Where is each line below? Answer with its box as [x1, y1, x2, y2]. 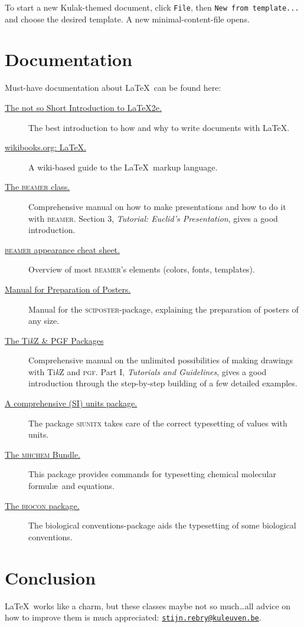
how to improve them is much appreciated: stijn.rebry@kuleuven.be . [5, 611, 261, 623]
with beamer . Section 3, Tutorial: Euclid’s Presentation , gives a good [28, 212, 278, 224]
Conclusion [5, 565, 96, 589]
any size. [28, 314, 60, 327]
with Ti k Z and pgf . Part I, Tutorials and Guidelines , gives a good [28, 365, 267, 377]
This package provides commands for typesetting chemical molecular [28, 468, 276, 480]
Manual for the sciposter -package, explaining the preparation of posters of [28, 303, 299, 315]
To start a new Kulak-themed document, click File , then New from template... [5, 1, 299, 13]
